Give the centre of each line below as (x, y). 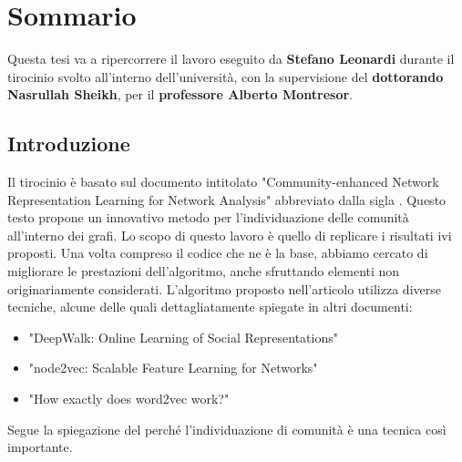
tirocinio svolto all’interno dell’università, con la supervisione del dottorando (226, 76)
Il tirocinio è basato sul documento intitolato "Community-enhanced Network (223, 182)
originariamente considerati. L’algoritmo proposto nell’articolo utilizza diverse (224, 288)
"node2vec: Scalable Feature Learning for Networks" (173, 368)
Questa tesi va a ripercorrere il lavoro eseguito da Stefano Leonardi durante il (231, 59)
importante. (40, 447)
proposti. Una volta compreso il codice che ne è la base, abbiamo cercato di (218, 253)
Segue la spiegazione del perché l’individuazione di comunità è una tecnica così (227, 429)
